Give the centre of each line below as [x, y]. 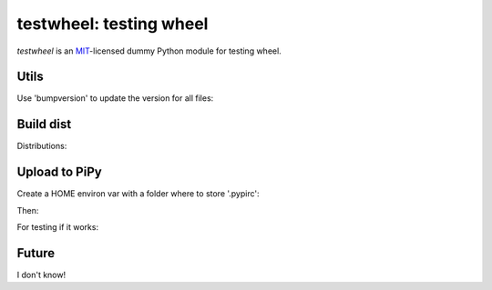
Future [36, 253]
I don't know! [41, 275]
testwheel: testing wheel [113, 24]
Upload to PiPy [59, 172]
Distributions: [42, 146]
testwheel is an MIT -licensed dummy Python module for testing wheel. [149, 51]
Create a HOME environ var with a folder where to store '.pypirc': [138, 194]
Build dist [44, 124]
